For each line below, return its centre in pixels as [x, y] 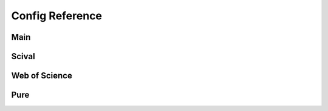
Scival [23, 56]
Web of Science [42, 76]
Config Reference [57, 16]
